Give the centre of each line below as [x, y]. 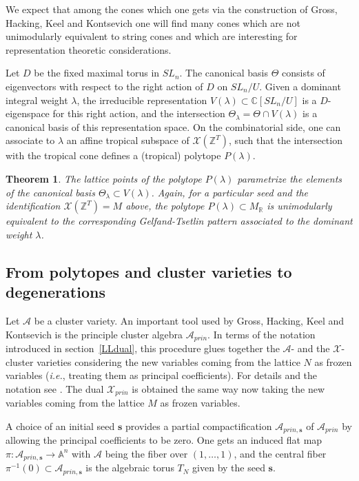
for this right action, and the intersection [139, 113]
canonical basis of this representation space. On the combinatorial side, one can [173, 126]
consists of [304, 73]
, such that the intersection [285, 140]
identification [33, 206]
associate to [30, 140]
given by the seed [229, 468]
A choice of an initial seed [60, 426]
